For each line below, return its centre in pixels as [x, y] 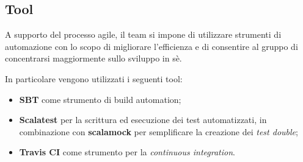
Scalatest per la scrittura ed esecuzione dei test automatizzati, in [143, 120]
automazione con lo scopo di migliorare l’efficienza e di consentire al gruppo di [151, 46]
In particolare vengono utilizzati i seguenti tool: [94, 78]
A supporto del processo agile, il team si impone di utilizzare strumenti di [143, 34]
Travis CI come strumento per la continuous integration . [127, 152]
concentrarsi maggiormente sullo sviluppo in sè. [93, 58]
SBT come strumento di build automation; [100, 99]
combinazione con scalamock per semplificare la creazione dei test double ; [159, 131]
